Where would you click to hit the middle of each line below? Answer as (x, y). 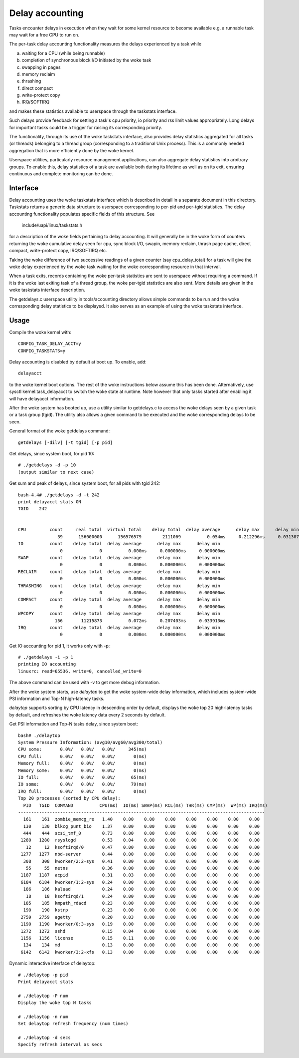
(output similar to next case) (56, 472)
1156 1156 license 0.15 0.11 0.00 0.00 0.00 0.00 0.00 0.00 (140, 938)
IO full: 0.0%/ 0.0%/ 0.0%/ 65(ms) (82, 777)
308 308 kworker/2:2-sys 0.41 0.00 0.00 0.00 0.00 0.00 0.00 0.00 (142, 861)
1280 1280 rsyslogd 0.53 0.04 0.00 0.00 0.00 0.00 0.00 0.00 (140, 840)
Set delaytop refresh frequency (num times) (74, 1024)
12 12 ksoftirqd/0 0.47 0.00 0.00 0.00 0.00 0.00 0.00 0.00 (143, 847)
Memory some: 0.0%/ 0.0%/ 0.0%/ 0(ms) (82, 770)
